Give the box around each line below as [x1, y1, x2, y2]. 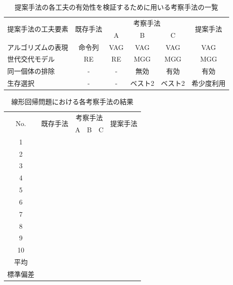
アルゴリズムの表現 [7, 42, 68, 52]
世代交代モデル [7, 54, 55, 64]
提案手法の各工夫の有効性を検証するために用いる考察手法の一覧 [15, 2, 218, 12]
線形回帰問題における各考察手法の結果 [11, 96, 134, 107]
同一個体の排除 [7, 66, 55, 76]
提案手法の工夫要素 [7, 24, 68, 34]
